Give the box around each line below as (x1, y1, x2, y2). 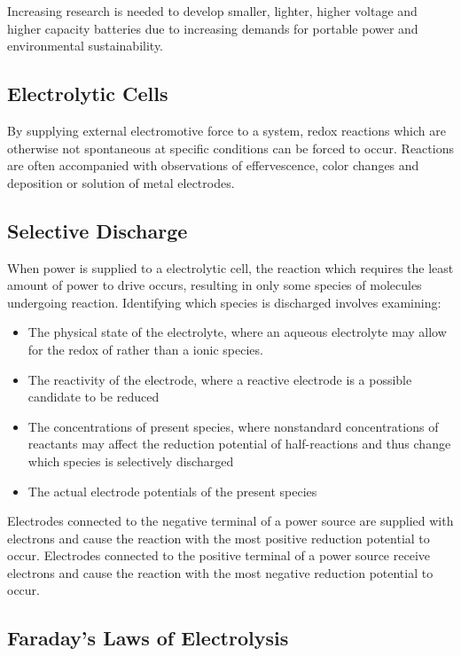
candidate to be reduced (27, 387, 160, 406)
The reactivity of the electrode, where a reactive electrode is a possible (27, 370, 412, 388)
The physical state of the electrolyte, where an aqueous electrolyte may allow (27, 323, 447, 341)
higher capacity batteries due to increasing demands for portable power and (7, 19, 418, 37)
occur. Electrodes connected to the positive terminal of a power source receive (7, 546, 430, 565)
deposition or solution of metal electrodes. (7, 173, 235, 191)
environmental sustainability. (7, 36, 164, 55)
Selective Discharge (7, 216, 188, 244)
